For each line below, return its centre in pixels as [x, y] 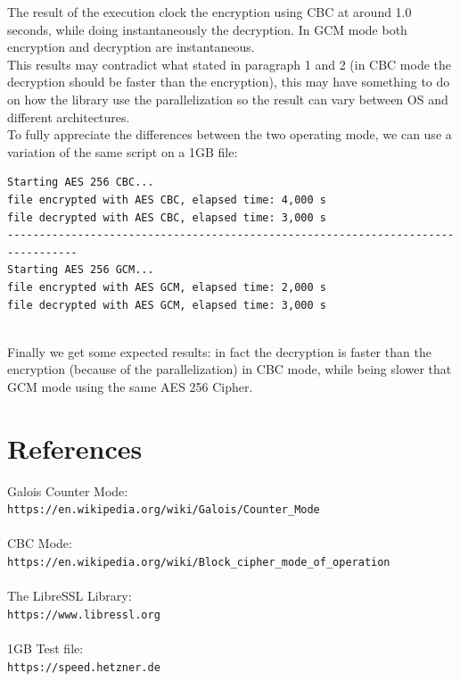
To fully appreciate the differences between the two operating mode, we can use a [230, 134]
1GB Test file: [45, 648]
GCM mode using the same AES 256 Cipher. [130, 386]
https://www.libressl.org [84, 615]
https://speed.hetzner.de [84, 667]
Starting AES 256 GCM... [81, 270]
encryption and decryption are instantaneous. [131, 47]
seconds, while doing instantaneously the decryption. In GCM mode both [207, 29]
